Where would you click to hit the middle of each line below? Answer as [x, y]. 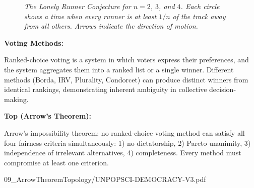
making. [16, 99]
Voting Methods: [34, 42]
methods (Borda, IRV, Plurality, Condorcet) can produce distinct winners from [126, 79]
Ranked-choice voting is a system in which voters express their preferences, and [126, 60]
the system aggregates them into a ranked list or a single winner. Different [119, 69]
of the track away [199, 16]
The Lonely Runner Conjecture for [78, 6]
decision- [223, 89]
